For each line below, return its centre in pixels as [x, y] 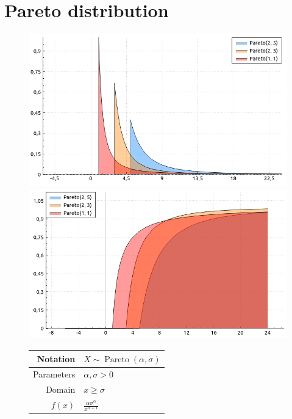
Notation [56, 358]
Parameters [54, 374]
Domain [61, 389]
